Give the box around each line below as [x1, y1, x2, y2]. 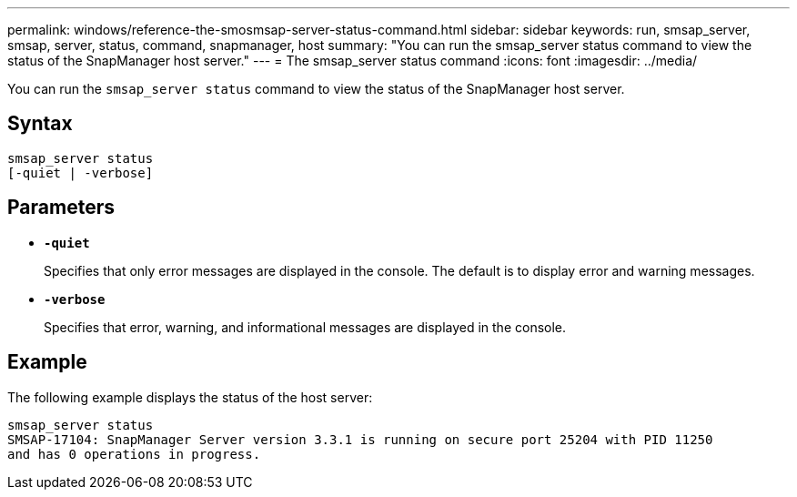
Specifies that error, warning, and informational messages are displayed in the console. [44, 319, 567, 335]
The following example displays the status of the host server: [7, 389, 373, 405]
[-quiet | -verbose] [7, 165, 154, 180]
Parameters [7, 196, 115, 219]
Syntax [7, 112, 73, 136]
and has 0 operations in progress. [7, 446, 261, 461]
